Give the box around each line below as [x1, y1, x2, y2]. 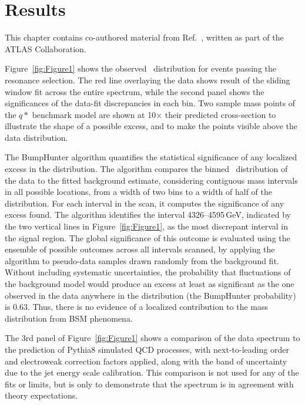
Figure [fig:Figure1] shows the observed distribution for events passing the [5, 62, 276, 75]
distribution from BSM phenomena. [5, 312, 133, 324]
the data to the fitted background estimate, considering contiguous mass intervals [5, 174, 298, 186]
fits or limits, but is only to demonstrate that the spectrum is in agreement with [5, 377, 294, 390]
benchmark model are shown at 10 [32, 108, 156, 120]
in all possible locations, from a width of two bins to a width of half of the [5, 185, 272, 198]
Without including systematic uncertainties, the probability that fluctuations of [5, 266, 291, 278]
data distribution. [5, 131, 68, 143]
